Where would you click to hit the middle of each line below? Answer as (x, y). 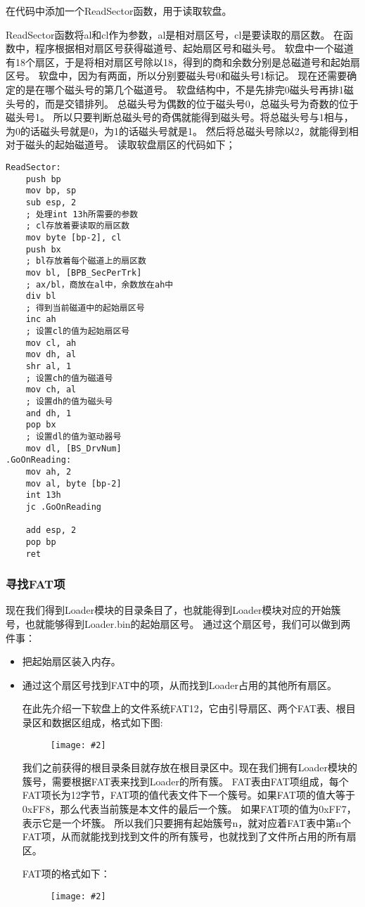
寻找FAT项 (36, 584)
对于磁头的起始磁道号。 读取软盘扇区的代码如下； (121, 144)
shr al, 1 (49, 367)
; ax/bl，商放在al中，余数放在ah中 (100, 284)
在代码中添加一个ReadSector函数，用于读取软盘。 (119, 11)
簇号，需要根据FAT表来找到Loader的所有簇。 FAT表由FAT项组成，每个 (185, 781)
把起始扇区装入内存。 (71, 661)
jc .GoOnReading (64, 507)
